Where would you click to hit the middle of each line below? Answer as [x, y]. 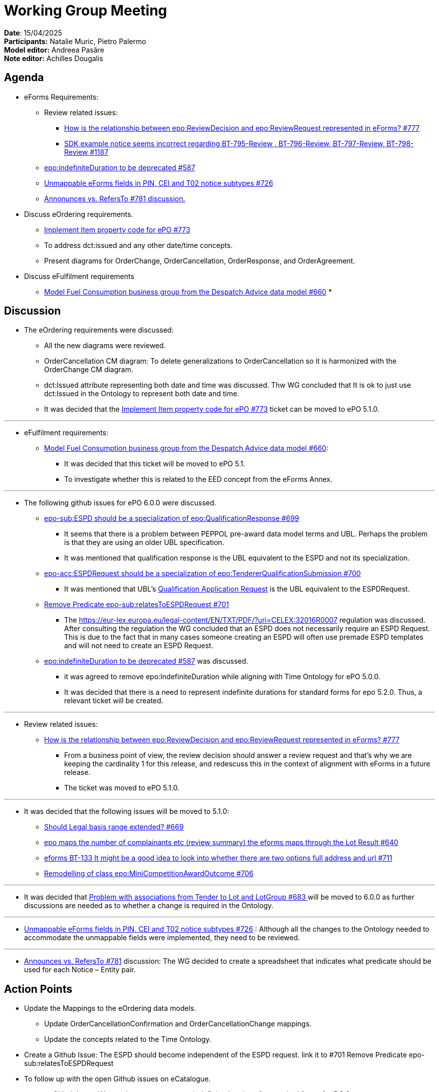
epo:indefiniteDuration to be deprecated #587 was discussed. [146, 661]
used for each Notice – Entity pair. [80, 970]
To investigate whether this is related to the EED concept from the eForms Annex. [198, 479]
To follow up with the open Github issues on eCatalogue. [118, 1079]
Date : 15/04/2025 [33, 33]
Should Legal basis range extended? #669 [114, 827]
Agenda [24, 78]
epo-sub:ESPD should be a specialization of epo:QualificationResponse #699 [172, 518]
